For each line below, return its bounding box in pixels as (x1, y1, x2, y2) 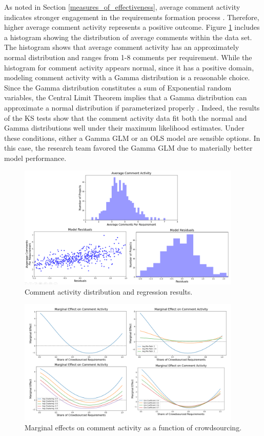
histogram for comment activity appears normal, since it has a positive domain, (4, 62, 254, 72)
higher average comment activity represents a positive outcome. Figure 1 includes (4, 22, 260, 32)
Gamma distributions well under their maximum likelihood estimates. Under (4, 122, 245, 133)
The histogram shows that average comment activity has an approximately (4, 42, 239, 52)
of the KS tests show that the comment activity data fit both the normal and (4, 112, 247, 123)
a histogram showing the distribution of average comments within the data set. (4, 31, 252, 42)
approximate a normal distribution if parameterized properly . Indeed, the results (4, 102, 260, 113)
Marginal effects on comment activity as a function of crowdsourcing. (25, 422, 242, 433)
